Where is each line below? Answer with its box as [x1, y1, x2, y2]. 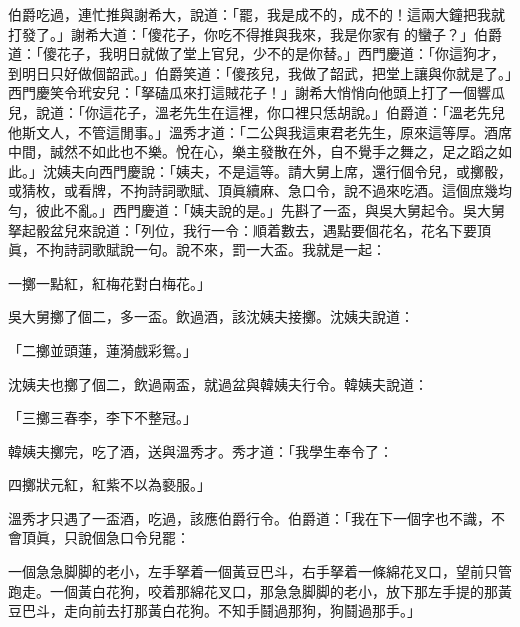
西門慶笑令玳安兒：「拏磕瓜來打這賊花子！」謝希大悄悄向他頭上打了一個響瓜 [8, 82, 505, 103]
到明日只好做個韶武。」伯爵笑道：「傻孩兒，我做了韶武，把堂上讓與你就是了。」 [8, 62, 512, 83]
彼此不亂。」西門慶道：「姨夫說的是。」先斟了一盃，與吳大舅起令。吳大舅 [35, 199, 505, 220]
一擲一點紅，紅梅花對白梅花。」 [8, 272, 211, 293]
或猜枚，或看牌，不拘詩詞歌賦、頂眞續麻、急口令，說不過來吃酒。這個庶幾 [8, 180, 498, 201]
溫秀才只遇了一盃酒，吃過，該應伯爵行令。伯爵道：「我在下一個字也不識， [8, 507, 491, 528]
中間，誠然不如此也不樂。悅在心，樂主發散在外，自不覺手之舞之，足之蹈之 [8, 141, 498, 162]
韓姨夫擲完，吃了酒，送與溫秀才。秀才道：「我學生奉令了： [8, 440, 393, 461]
